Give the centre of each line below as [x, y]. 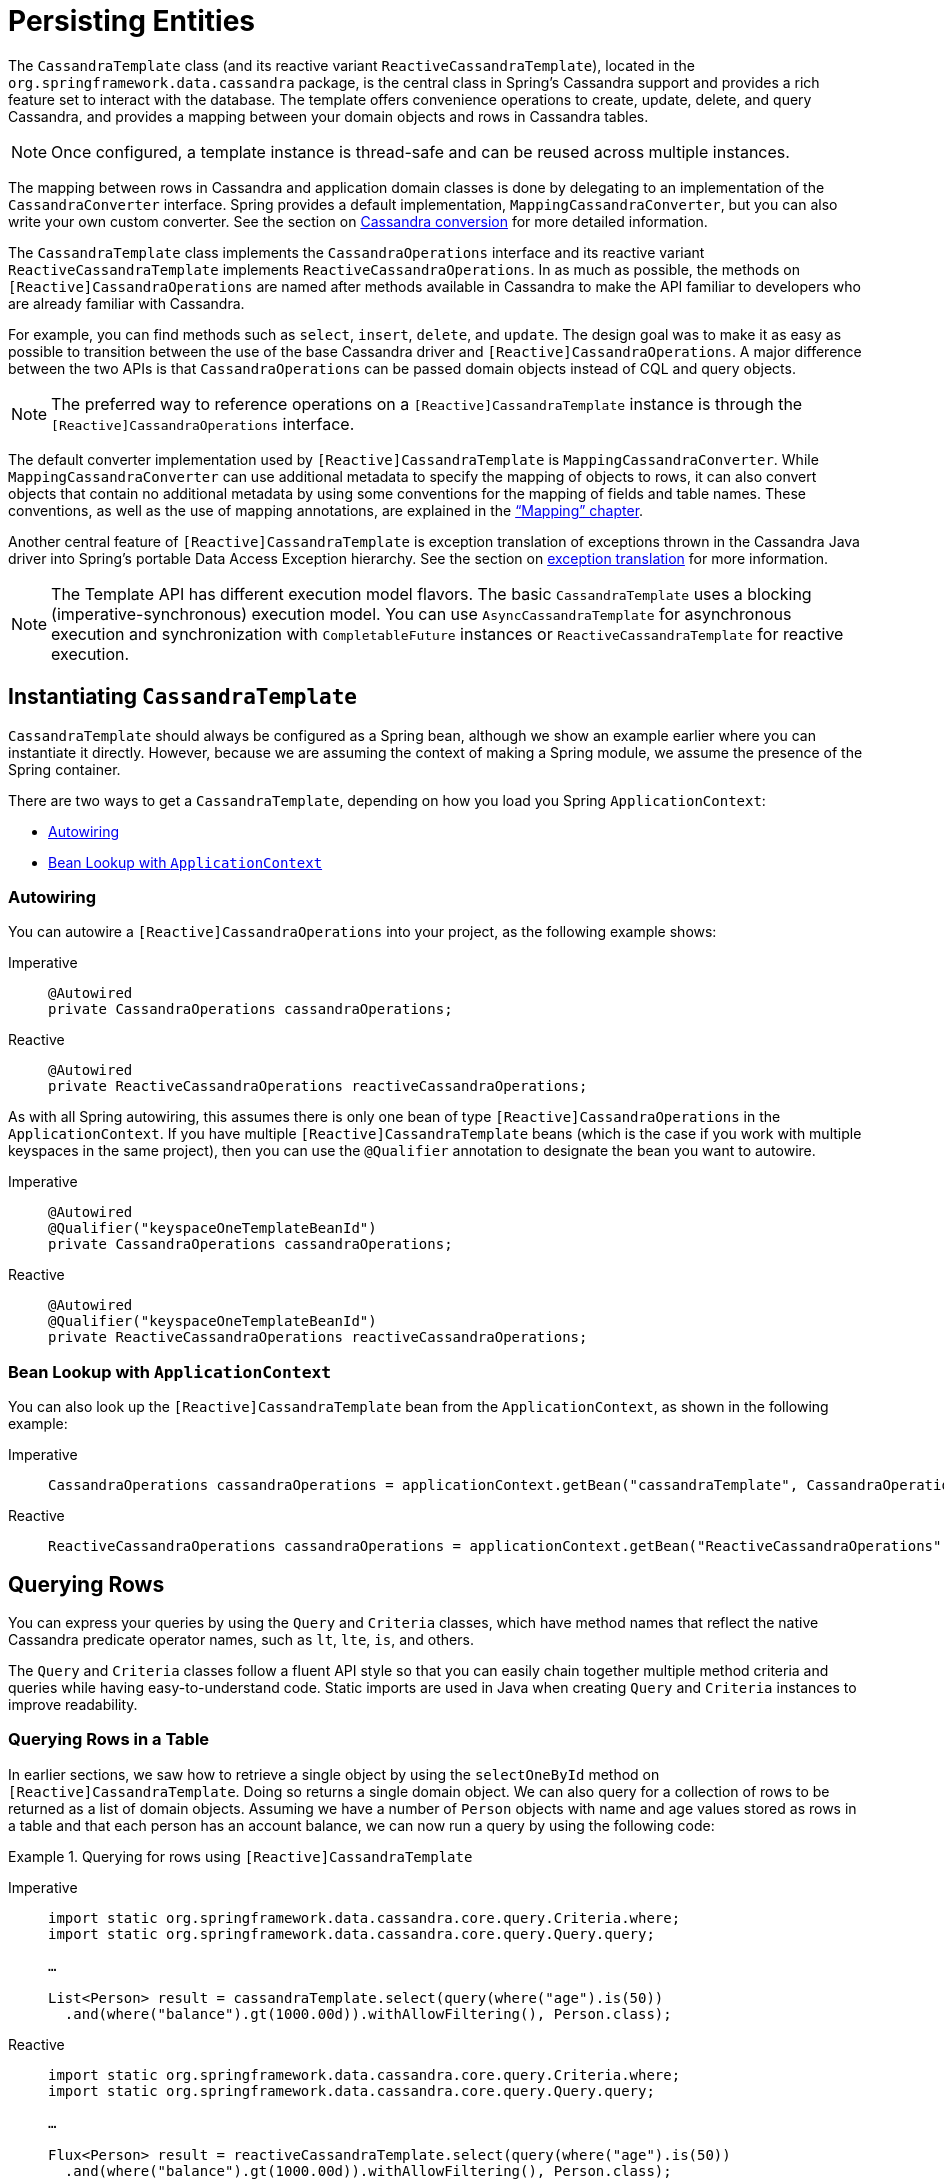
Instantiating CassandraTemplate [182, 697]
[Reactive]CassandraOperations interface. [203, 423]
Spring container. [64, 769]
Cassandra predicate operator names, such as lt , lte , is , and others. [241, 1639]
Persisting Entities [132, 21]
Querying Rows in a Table [109, 1739]
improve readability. [73, 1704]
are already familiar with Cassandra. [126, 303]
